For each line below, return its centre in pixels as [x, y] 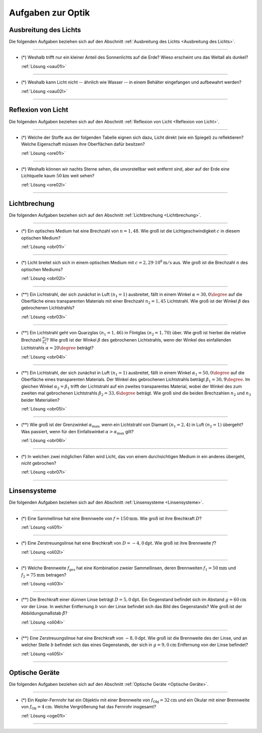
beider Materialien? [41, 400]
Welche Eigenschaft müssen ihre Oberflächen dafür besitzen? [83, 144]
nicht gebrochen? [39, 463]
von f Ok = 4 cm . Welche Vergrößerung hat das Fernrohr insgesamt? [89, 707]
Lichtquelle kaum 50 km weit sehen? [58, 176]
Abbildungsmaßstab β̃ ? [44, 613]
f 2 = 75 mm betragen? [44, 575]
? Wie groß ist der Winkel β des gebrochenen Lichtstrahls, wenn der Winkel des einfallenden [139, 340]
